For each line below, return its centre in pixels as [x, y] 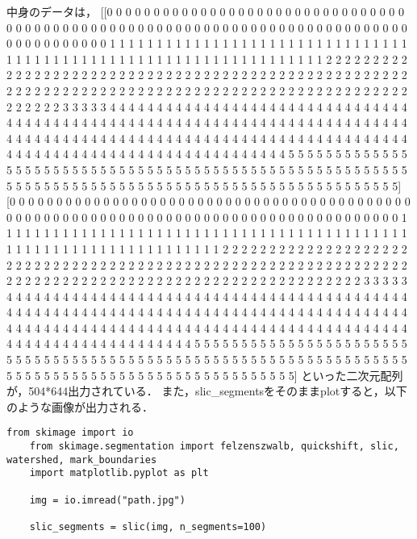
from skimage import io [70, 433]
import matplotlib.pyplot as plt [119, 473]
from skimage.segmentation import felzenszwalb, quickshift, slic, [214, 447]
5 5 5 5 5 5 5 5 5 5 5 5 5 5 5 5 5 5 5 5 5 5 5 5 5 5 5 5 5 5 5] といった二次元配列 [205, 375]
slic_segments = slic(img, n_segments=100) [148, 527]
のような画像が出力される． [80, 406]
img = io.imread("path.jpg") [107, 500]
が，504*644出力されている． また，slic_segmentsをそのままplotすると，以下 [207, 391]
